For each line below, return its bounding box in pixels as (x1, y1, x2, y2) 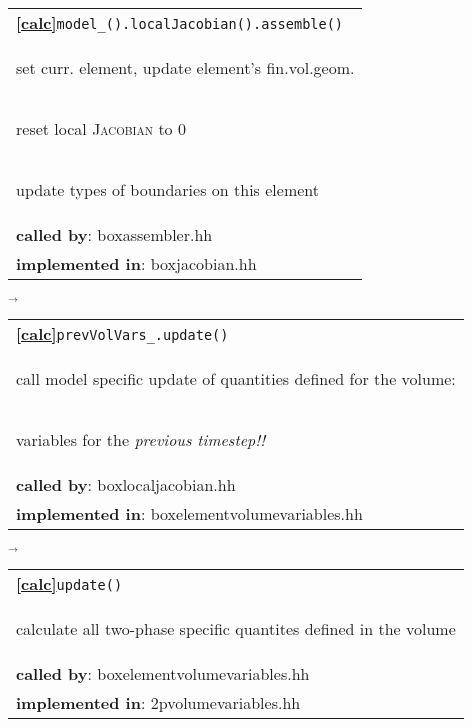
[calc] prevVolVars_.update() (16, 322, 229, 346)
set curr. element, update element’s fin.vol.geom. (16, 56, 355, 79)
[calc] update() (16, 572, 123, 596)
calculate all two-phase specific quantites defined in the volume (16, 617, 456, 641)
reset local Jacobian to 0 (16, 117, 186, 140)
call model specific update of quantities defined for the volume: (16, 367, 456, 391)
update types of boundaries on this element (16, 178, 319, 201)
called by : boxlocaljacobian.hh (16, 473, 236, 497)
